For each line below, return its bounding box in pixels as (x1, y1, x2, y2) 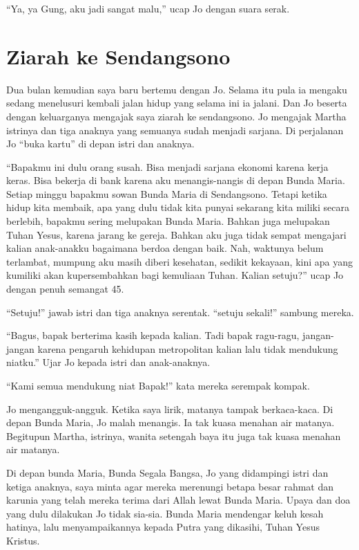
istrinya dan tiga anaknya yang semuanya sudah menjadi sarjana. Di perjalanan (6, 122, 344, 137)
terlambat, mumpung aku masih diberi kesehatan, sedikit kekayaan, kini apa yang (6, 254, 353, 268)
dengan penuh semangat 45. (6, 282, 124, 296)
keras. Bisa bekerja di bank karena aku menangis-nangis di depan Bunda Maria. (6, 173, 345, 187)
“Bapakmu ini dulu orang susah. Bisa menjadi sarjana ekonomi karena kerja (6, 159, 329, 174)
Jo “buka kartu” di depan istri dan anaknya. (6, 136, 195, 151)
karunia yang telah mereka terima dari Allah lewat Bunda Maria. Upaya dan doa (6, 493, 351, 507)
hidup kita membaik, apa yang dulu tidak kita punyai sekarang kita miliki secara (6, 200, 349, 214)
